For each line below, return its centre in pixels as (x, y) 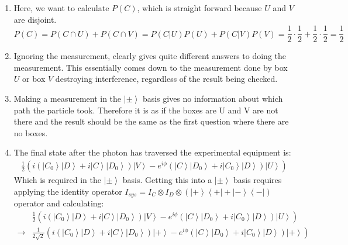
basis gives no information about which (213, 99)
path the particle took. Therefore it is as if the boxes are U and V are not (146, 110)
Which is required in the (57, 180)
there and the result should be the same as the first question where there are (151, 121)
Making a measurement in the (68, 99)
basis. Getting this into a (167, 180)
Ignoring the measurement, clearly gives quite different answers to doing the (150, 56)
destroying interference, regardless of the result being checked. (166, 79)
